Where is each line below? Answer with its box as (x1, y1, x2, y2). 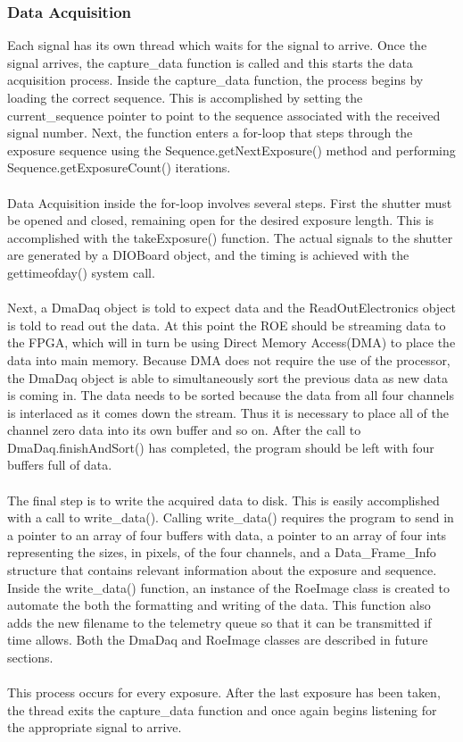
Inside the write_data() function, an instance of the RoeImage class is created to (7, 578, 451, 596)
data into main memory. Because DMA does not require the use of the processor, (7, 350, 451, 369)
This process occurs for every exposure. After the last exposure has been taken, (7, 683, 441, 702)
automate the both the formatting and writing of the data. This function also (7, 596, 431, 614)
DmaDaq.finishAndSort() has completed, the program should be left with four (7, 438, 434, 456)
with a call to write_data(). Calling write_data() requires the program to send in (7, 508, 454, 527)
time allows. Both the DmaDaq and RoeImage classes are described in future (7, 630, 428, 649)
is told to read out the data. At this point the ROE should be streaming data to (7, 315, 446, 334)
